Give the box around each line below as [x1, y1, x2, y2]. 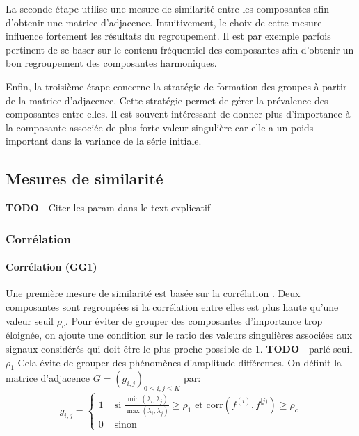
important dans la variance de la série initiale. [6, 134, 202, 148]
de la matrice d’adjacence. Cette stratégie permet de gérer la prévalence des [6, 92, 328, 107]
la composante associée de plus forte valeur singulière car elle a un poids [6, 120, 314, 134]
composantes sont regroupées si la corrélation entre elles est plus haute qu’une [6, 299, 339, 314]
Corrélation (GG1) [6, 259, 97, 274]
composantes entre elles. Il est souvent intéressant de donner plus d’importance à [6, 106, 351, 121]
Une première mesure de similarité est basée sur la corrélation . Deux [6, 286, 301, 300]
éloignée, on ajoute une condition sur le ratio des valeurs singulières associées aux [6, 328, 353, 342]
